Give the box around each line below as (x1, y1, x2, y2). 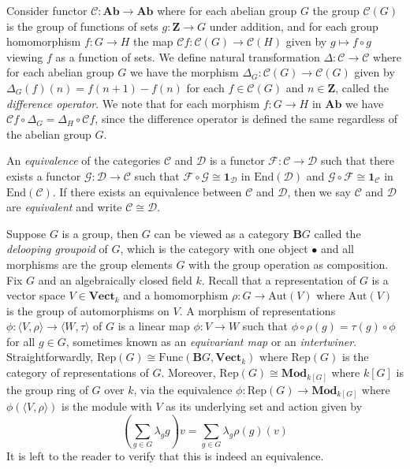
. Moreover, (161, 364, 216, 381)
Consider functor (6, 2, 88, 18)
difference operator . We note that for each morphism (6, 95, 260, 111)
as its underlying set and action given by (166, 398, 363, 415)
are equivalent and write (6, 199, 122, 215)
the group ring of (6, 381, 88, 397)
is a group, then (61, 225, 139, 241)
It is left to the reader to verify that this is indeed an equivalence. (6, 448, 324, 464)
